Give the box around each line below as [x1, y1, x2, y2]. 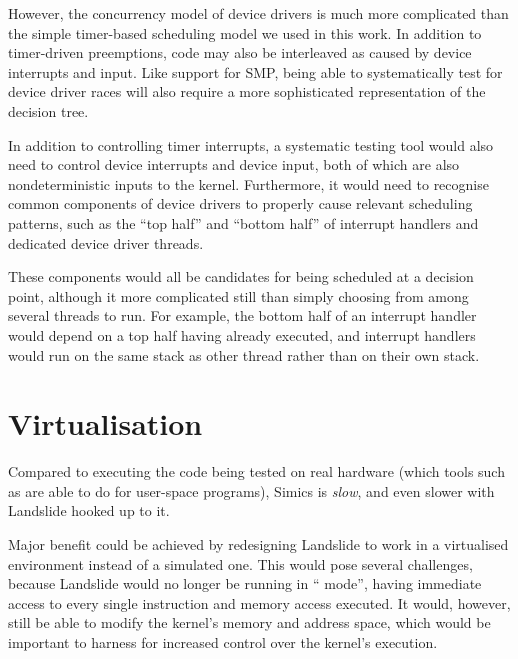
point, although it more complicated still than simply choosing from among [8, 285, 469, 306]
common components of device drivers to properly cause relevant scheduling [8, 193, 473, 214]
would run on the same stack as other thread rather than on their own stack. [8, 344, 480, 365]
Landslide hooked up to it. [8, 500, 170, 521]
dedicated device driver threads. [8, 232, 204, 253]
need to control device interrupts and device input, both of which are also [8, 154, 460, 175]
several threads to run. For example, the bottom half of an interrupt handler [8, 305, 477, 326]
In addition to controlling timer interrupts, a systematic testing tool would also [8, 134, 494, 155]
